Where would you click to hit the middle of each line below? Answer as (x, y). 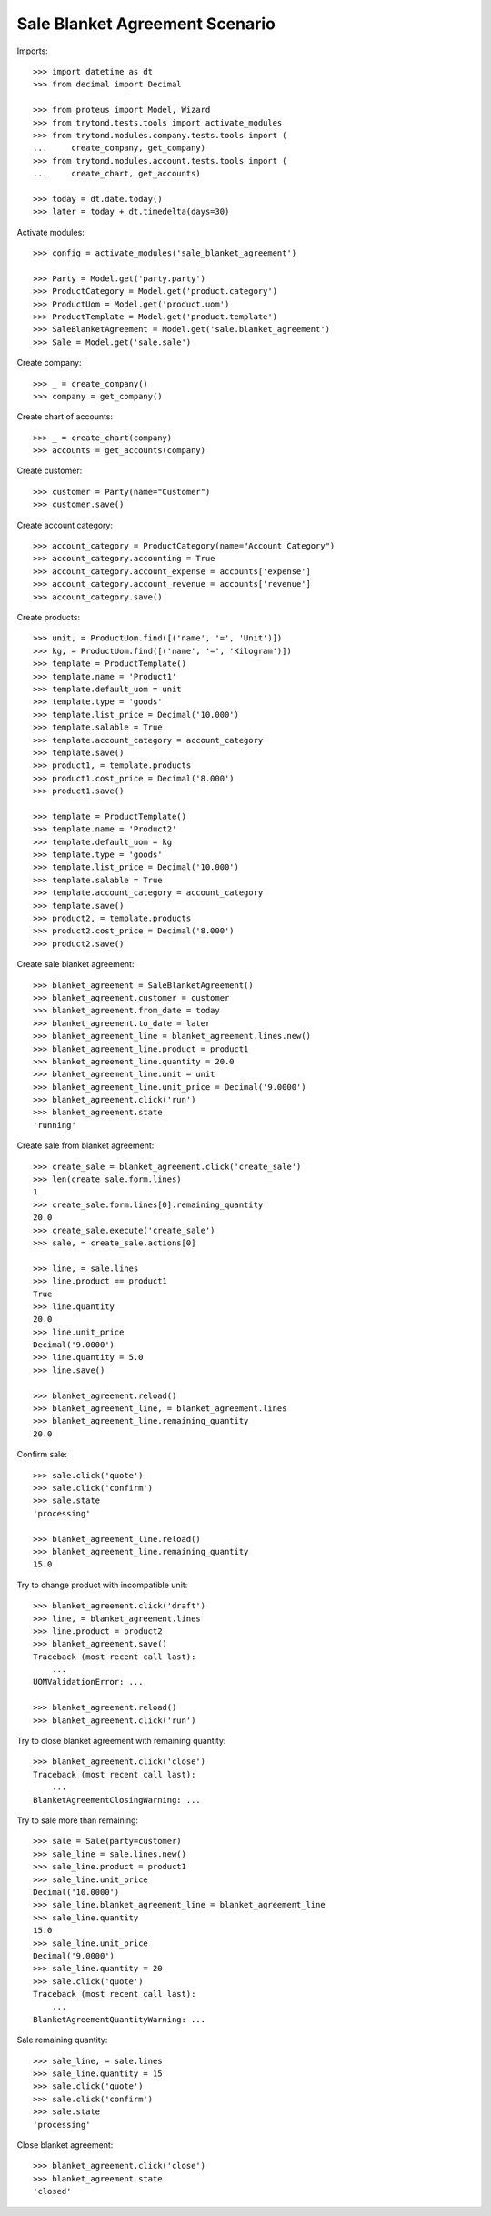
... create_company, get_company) (120, 148)
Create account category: (65, 525)
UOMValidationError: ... (88, 1682)
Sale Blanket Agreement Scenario (146, 24)
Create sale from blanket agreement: (85, 1145)
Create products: (49, 617)
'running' (55, 1125)
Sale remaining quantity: (62, 2040)
